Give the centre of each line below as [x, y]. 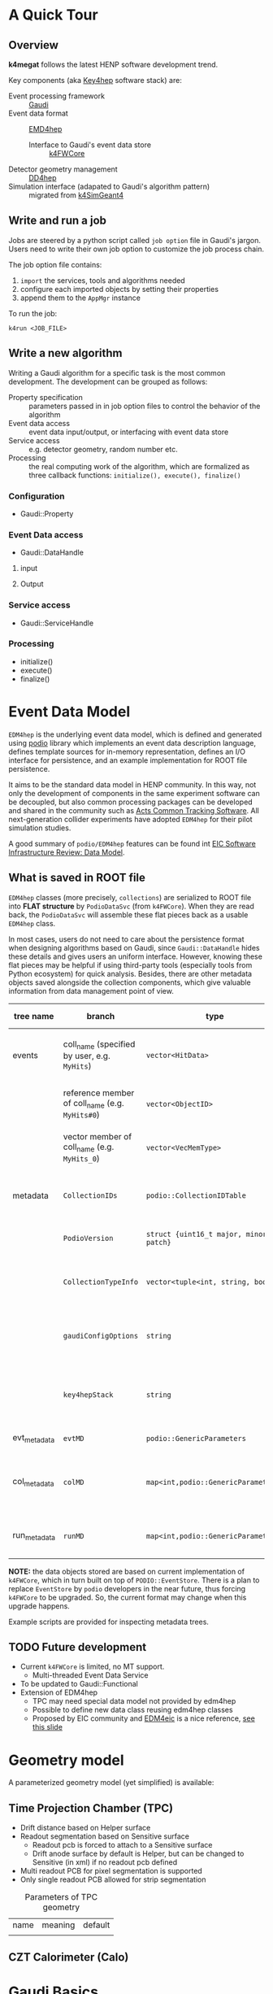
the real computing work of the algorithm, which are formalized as [139, 466]
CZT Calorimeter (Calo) [69, 1957]
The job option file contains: [55, 264]
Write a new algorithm [66, 353]
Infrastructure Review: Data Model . [67, 852]
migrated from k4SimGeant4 [76, 195]
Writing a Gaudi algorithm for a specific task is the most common [117, 372]
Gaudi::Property [47, 513]
